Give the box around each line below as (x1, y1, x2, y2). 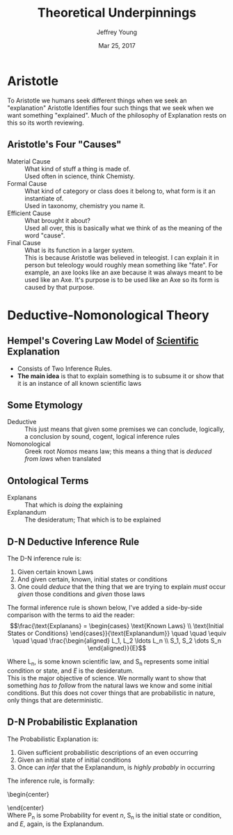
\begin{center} (7, 790, 50, 798)
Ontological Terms (7, 475, 89, 487)
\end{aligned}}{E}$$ (87, 643, 147, 652)
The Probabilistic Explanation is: (7, 735, 99, 743)
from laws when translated (24, 455, 102, 463)
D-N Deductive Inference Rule (7, 536, 140, 547)
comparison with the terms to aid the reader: (7, 611, 136, 619)
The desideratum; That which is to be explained (24, 515, 161, 524)
